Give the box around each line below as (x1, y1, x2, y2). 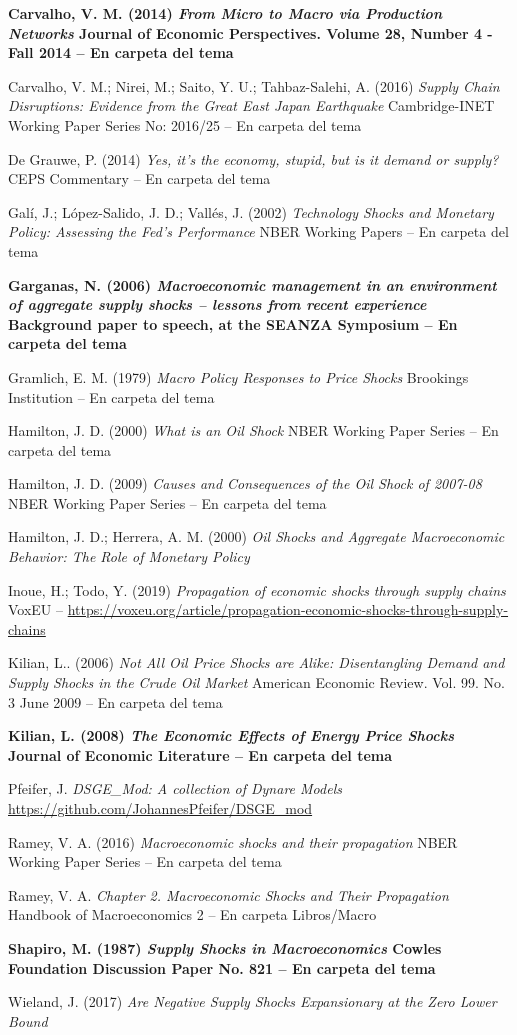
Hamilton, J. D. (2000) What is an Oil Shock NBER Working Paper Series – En (8, 420, 499, 441)
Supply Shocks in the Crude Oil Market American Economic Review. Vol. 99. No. (8, 672, 505, 693)
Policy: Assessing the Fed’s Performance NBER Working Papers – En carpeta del (8, 221, 509, 242)
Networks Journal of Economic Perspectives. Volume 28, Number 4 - (8, 22, 493, 43)
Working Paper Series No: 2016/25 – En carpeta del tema (8, 114, 362, 135)
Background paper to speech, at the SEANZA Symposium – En (8, 313, 458, 334)
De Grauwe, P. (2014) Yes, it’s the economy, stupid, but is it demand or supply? (8, 148, 499, 169)
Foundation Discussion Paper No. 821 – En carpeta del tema (8, 957, 436, 978)
